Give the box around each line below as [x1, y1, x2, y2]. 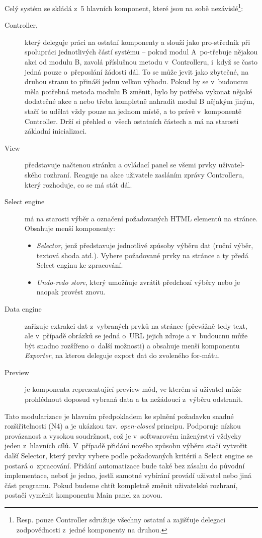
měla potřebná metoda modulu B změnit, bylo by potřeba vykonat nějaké [25, 86, 252, 96]
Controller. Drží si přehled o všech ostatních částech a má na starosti [25, 115, 239, 126]
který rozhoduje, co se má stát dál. [25, 179, 132, 190]
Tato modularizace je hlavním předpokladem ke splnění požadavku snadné [5, 410, 234, 421]
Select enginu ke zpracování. [36, 260, 123, 270]
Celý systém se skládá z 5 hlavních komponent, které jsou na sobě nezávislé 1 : [5, 2, 243, 13]
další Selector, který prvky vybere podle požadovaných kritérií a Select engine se [5, 450, 253, 461]
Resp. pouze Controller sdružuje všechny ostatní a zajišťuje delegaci [16, 514, 226, 524]
